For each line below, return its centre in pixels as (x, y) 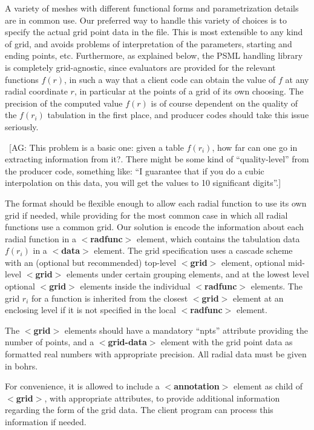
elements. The (276, 286)
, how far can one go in (255, 147)
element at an (258, 298)
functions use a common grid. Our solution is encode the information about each (154, 227)
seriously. (22, 126)
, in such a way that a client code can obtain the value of (170, 79)
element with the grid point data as (227, 342)
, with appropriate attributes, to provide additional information (162, 398)
